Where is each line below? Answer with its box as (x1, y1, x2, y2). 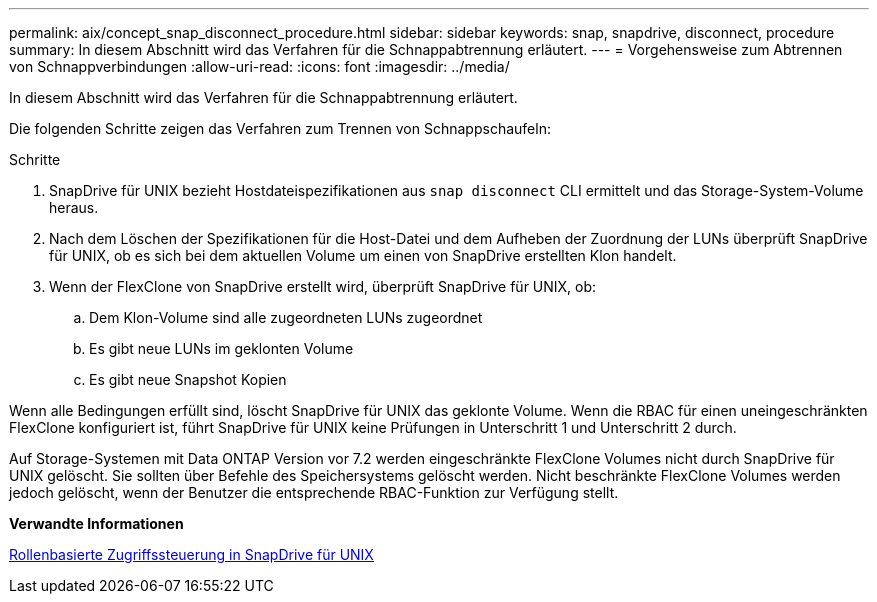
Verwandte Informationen (9, 515, 184, 532)
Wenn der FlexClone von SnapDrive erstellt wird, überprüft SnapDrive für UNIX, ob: (49, 278, 597, 295)
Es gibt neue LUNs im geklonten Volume (89, 340, 354, 357)
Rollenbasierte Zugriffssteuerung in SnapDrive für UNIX (9, 546, 374, 563)
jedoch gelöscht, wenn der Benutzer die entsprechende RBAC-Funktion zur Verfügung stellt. (9, 484, 619, 501)
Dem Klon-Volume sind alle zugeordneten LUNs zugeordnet (89, 309, 483, 326)
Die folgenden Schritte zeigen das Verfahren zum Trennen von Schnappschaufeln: (9, 120, 551, 137)
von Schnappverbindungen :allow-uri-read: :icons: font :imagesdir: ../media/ (9, 58, 510, 75)
